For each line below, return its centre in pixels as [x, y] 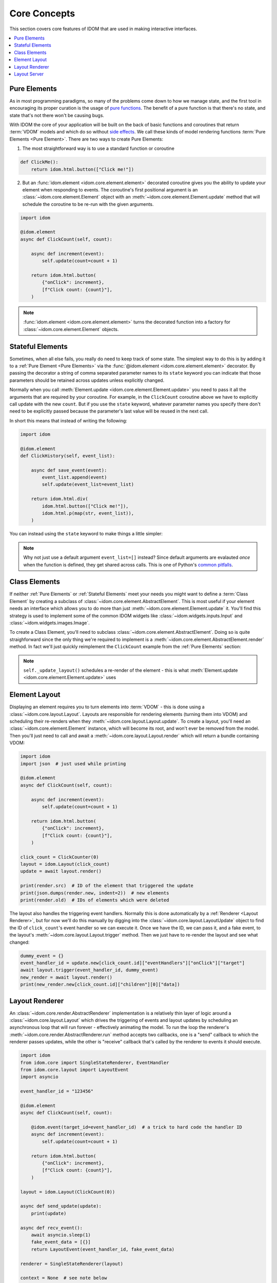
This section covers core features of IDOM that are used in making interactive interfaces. [103, 29]
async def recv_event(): [52, 1228]
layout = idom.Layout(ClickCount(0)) [68, 1192]
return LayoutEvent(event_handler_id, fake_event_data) [103, 1249]
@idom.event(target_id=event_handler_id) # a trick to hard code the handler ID [136, 1127]
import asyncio [39, 1077]
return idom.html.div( [60, 499]
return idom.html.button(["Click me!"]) [83, 169]
